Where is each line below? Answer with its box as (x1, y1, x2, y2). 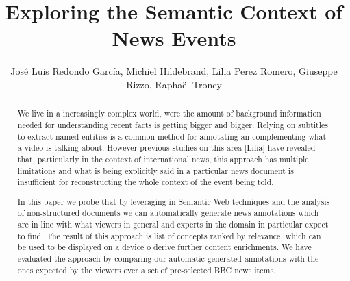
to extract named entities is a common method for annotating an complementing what (17, 130, 327, 142)
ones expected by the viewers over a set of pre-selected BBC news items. (17, 264, 276, 276)
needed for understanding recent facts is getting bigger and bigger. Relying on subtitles (17, 119, 328, 130)
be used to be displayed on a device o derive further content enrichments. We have (17, 241, 312, 253)
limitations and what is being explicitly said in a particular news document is (17, 164, 294, 176)
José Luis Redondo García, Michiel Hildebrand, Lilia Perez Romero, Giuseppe (10, 64, 338, 78)
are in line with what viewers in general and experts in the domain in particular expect (17, 219, 329, 230)
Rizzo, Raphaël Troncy (126, 77, 222, 91)
